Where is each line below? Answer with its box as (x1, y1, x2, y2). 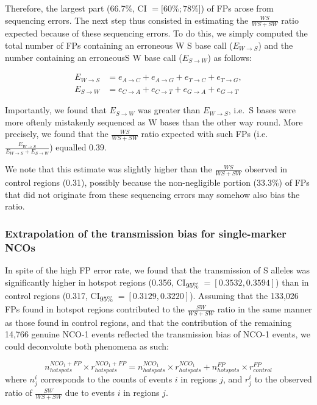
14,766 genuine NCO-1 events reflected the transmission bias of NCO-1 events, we (5, 328, 310, 340)
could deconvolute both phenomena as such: (5, 340, 169, 353)
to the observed (254, 373, 312, 386)
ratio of (5, 386, 32, 399)
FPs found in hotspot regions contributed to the (5, 303, 185, 315)
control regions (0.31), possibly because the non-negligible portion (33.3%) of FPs (5, 176, 310, 189)
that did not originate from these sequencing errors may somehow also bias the (5, 188, 300, 200)
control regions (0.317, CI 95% (5, 289, 113, 303)
